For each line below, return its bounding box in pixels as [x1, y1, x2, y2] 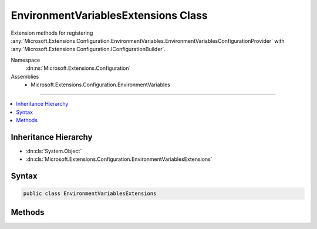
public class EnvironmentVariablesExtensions [23, 190, 157, 197]
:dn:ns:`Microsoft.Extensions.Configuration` [25, 65, 131, 72]
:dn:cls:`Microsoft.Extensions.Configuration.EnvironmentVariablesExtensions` [25, 156, 213, 163]
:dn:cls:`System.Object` [25, 147, 82, 154]
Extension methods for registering [11, 29, 93, 36]
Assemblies [11, 73, 39, 80]
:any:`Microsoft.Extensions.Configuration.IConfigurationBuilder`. [11, 46, 166, 53]
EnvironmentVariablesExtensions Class [11, 9, 208, 22]
